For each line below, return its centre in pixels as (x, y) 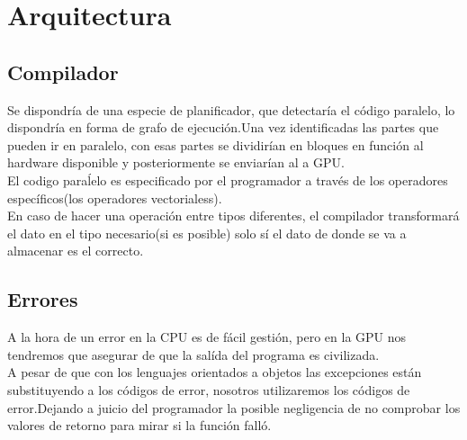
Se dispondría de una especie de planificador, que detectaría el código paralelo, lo (231, 109)
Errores (43, 299)
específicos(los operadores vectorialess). (115, 198)
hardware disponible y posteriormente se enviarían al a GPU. (176, 162)
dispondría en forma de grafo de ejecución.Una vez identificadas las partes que (223, 127)
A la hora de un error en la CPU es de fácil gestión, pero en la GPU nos (207, 337)
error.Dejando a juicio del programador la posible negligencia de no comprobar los (234, 407)
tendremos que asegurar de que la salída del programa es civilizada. (193, 354)
